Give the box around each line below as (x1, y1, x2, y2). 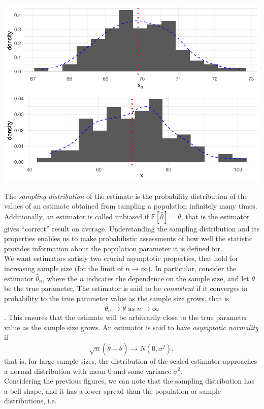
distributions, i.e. (4, 395, 57, 406)
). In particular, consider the (148, 263, 237, 274)
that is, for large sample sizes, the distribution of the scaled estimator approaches (4, 355, 257, 366)
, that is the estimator (181, 211, 250, 221)
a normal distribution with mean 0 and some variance (4, 365, 171, 376)
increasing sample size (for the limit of (4, 263, 123, 274)
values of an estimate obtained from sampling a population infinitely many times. (4, 200, 257, 211)
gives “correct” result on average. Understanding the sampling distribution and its (4, 223, 260, 233)
